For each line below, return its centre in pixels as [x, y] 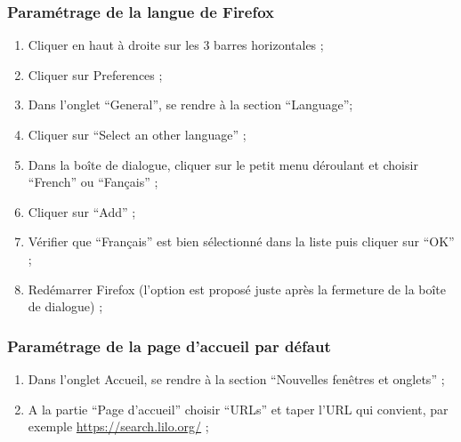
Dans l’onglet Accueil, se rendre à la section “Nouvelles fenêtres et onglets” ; [236, 378]
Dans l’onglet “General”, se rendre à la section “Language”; [190, 104]
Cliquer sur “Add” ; [82, 211]
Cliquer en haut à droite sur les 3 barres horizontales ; [176, 45]
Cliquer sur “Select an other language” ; [137, 134]
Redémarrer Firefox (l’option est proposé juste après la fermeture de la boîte [237, 289]
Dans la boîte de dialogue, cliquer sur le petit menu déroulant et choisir [223, 164]
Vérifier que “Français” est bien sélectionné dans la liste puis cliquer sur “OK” [241, 241]
